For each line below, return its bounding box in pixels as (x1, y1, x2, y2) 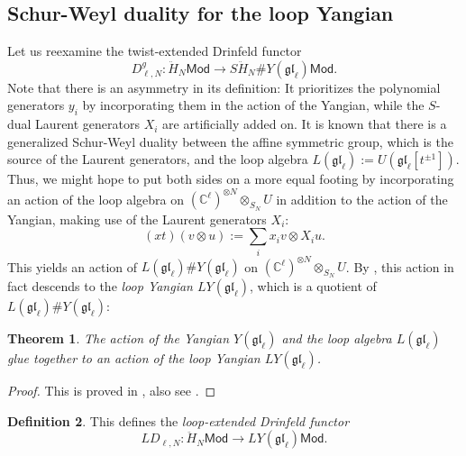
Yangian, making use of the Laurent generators (7, 209, 267, 228)
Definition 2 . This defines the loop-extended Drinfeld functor (7, 411, 350, 430)
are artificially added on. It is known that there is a (162, 114, 447, 133)
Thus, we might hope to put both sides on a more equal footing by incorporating (7, 169, 454, 188)
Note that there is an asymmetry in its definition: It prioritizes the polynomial (7, 78, 441, 96)
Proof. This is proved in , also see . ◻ (7, 381, 216, 400)
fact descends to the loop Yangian (7, 277, 193, 296)
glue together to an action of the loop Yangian (7, 349, 260, 368)
